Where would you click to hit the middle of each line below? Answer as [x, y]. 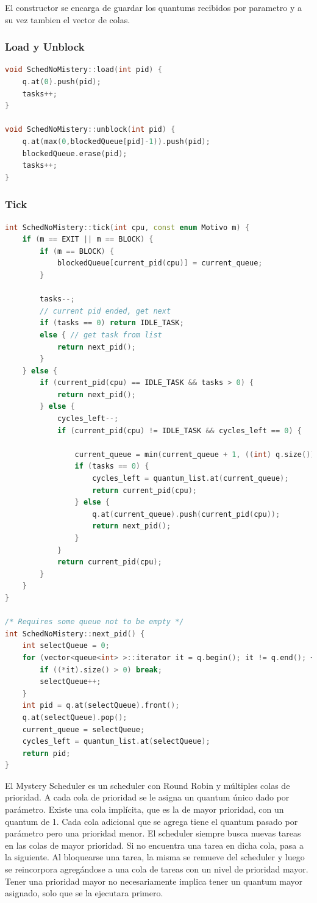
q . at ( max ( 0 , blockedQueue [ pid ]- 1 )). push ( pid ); [116, 141]
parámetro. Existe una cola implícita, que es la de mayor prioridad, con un [144, 809]
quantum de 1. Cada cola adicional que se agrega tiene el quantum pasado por [151, 821]
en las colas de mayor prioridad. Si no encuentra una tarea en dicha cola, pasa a [155, 845]
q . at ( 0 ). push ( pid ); [62, 82]
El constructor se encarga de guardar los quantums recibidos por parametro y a [154, 7]
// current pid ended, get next [105, 311]
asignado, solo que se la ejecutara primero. [84, 893]
